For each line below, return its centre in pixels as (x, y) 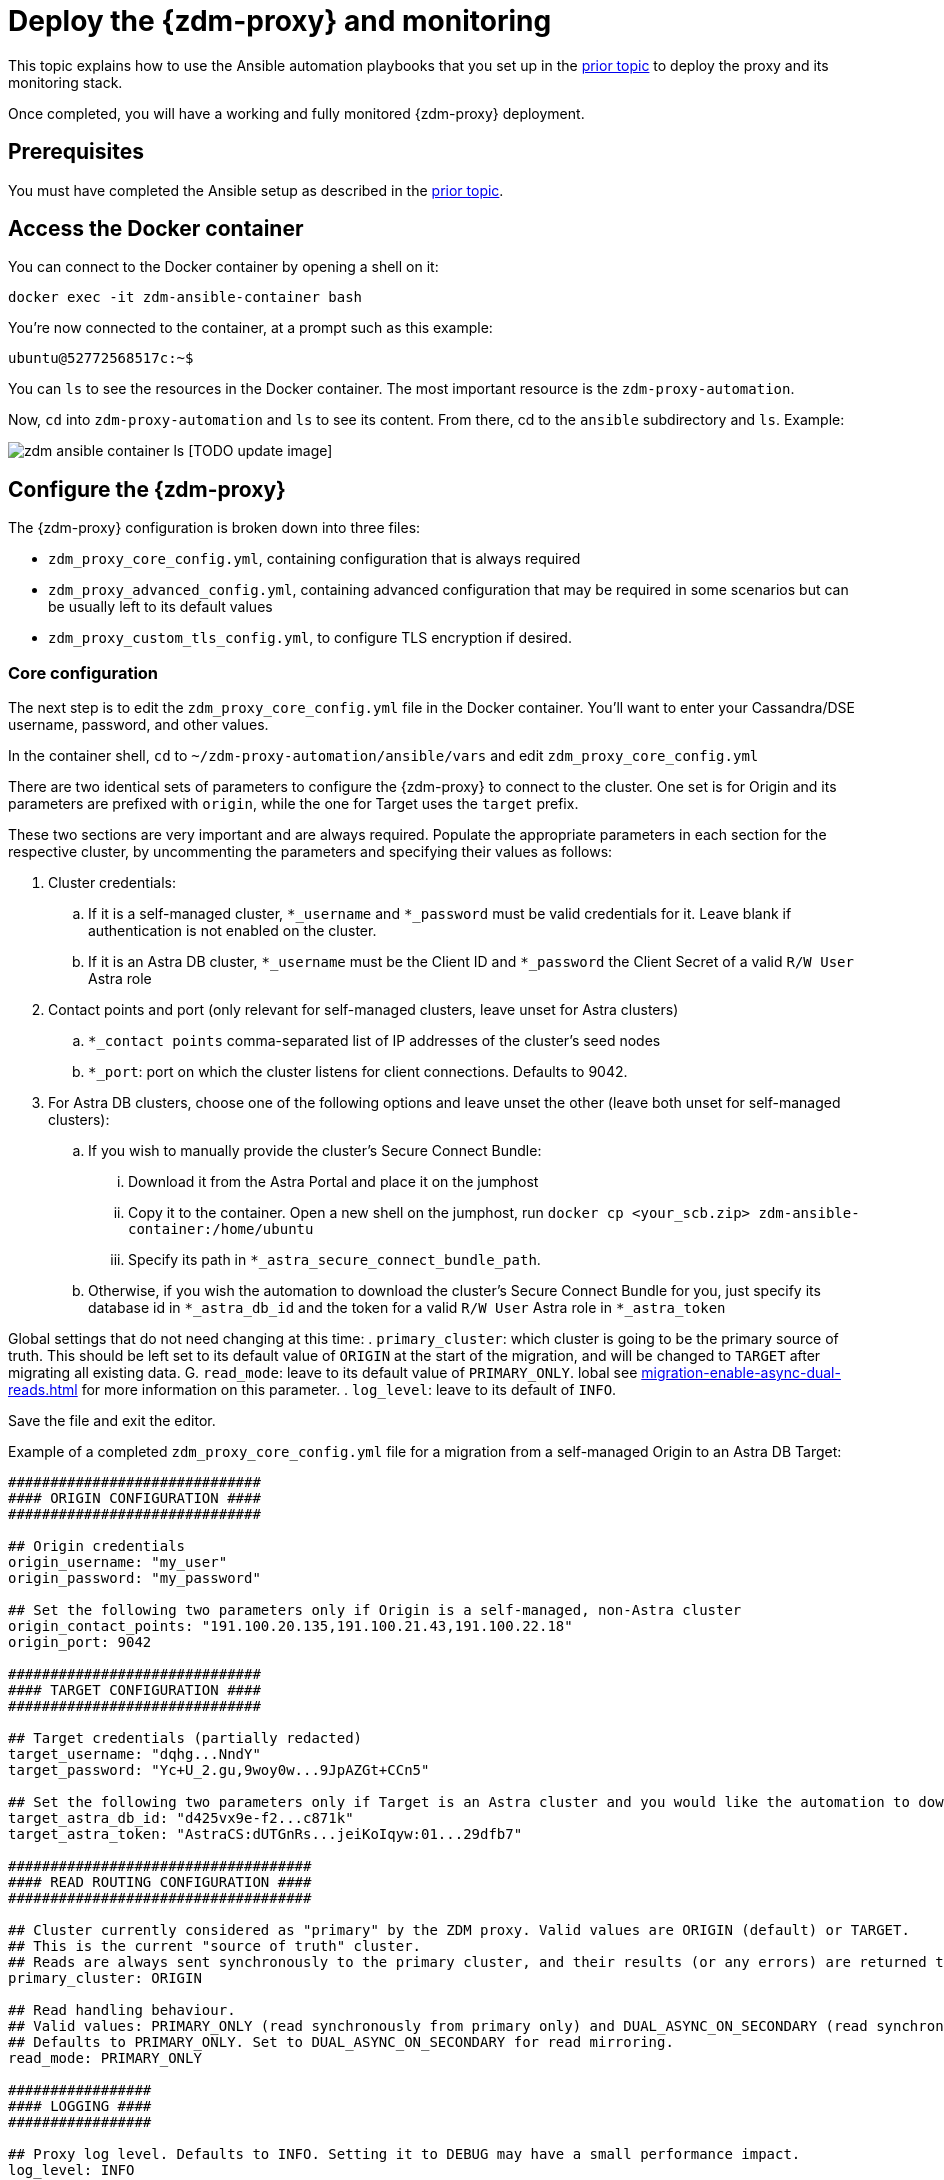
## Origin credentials (97, 1546)
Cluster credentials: (112, 883)
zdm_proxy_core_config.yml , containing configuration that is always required (314, 559)
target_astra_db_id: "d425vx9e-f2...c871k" (181, 1818)
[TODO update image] (260, 451)
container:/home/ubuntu (221, 1229)
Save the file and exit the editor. (112, 1421)
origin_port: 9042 (80, 1642)
